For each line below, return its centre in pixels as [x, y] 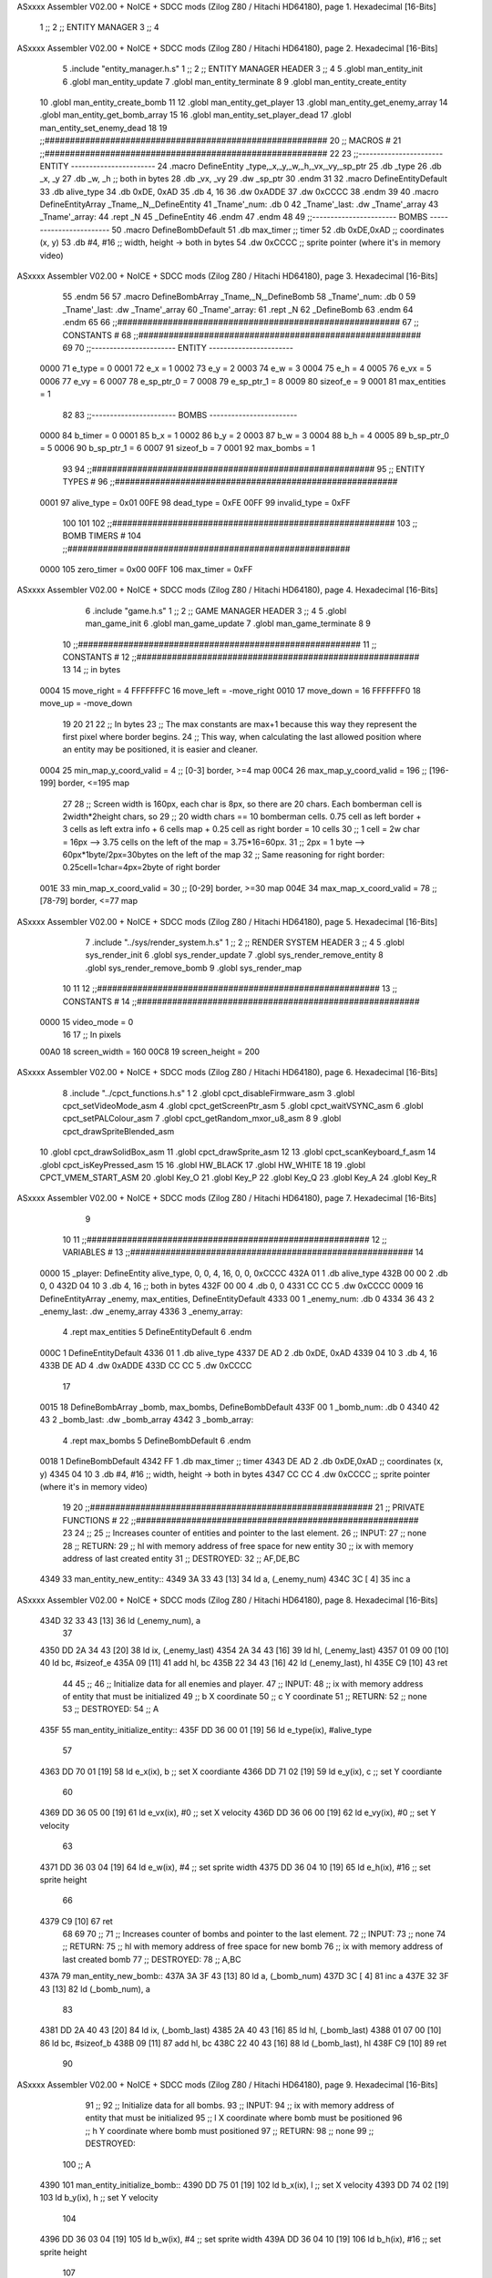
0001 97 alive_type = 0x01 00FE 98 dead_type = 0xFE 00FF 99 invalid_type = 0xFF [195, 502]
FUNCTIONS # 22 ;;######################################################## [241, 1520]
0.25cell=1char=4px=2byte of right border [141, 867]
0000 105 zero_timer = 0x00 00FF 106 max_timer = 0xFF [146, 569]
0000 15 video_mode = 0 [87, 1022]
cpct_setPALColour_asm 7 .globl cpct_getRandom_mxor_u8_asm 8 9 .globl [202, 1118]
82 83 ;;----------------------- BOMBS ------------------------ [180, 415]
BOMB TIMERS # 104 [102, 536]
